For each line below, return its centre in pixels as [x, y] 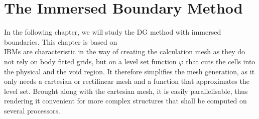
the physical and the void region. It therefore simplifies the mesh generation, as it [129, 71]
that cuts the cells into [221, 61]
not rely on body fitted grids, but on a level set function [90, 61]
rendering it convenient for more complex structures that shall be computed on [125, 101]
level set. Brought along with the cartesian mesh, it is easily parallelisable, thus [126, 91]
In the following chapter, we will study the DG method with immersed [113, 32]
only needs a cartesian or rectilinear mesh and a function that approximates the [127, 81]
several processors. [32, 110]
